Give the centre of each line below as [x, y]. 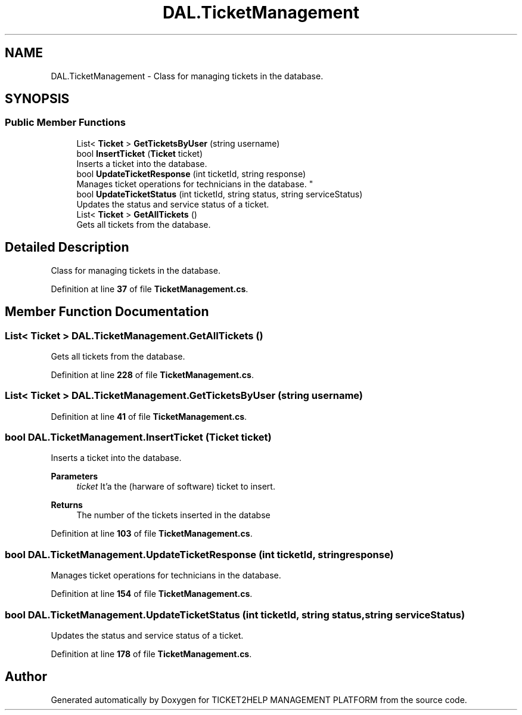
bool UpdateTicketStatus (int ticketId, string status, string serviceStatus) [220, 194]
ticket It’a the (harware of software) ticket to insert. [176, 487]
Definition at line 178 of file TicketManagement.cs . [151, 654]
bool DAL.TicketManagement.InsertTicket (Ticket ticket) [138, 437]
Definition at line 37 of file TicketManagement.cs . [150, 289]
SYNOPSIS [37, 99]
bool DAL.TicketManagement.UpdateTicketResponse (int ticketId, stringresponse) [199, 554]
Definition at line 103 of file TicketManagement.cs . [152, 534]
